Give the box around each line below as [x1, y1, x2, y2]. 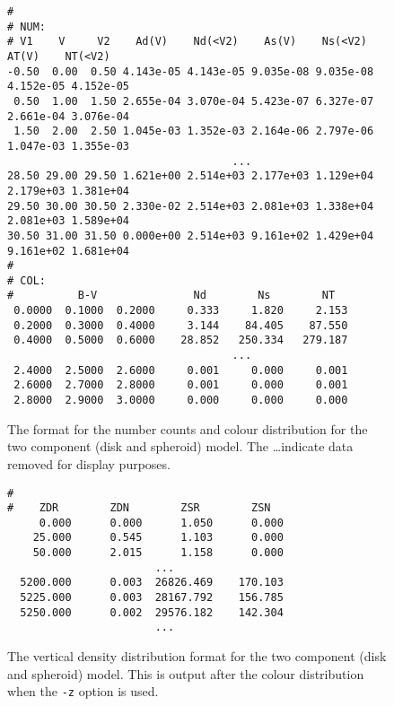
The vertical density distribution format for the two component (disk [7, 647, 387, 666]
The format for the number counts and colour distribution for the [7, 419, 368, 438]
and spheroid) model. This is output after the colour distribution [7, 664, 364, 683]
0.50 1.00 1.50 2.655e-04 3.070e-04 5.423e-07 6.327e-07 [13, 94, 374, 108]
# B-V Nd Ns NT [7, 289, 336, 302]
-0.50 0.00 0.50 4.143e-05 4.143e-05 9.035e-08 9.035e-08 [7, 65, 374, 78]
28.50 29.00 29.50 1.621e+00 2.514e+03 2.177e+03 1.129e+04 [7, 170, 374, 183]
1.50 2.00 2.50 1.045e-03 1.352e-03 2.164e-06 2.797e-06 [13, 125, 374, 138]
